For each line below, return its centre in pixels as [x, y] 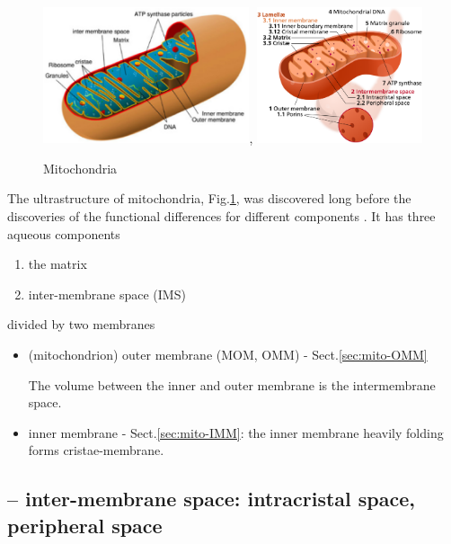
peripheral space [85, 525]
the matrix [57, 264]
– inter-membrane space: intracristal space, [212, 499]
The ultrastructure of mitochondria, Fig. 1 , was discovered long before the [209, 198]
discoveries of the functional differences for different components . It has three [221, 215]
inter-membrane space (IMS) [107, 294]
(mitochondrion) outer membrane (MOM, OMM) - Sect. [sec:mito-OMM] [228, 354]
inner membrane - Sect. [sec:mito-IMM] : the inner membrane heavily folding [236, 432]
